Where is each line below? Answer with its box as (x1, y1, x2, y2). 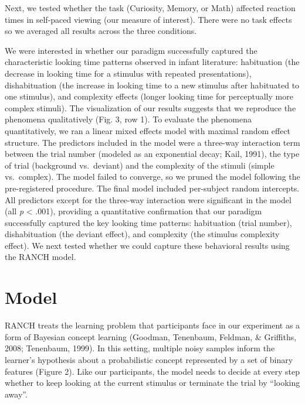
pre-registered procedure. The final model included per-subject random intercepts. (5, 182, 300, 194)
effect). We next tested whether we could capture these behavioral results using (5, 239, 290, 251)
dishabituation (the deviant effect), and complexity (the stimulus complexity (5, 228, 280, 240)
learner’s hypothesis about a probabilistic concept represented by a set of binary (5, 353, 293, 365)
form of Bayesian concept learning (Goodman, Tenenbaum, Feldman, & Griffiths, (5, 330, 297, 343)
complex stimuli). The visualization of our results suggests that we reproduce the (5, 101, 296, 114)
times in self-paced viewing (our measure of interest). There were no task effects (5, 13, 292, 25)
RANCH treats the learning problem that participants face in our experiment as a (5, 319, 300, 331)
